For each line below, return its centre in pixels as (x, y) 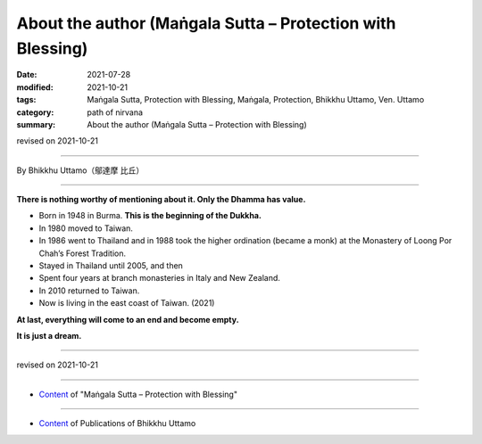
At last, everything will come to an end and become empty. (128, 319)
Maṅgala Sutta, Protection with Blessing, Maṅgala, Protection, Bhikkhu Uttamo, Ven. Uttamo (256, 100)
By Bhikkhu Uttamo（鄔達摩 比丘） (80, 170)
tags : (26, 100)
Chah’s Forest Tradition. (83, 253)
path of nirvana (115, 112)
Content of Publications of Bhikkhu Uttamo (117, 423)
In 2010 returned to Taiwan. (89, 291)
